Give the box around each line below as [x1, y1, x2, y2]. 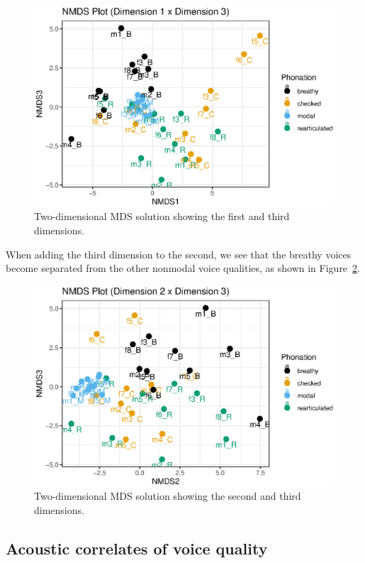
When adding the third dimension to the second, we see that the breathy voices [6, 246, 352, 261]
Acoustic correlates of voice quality [6, 537, 268, 559]
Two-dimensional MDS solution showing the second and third [34, 488, 301, 503]
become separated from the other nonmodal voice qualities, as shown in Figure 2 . [6, 261, 360, 275]
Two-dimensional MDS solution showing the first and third [34, 209, 290, 224]
